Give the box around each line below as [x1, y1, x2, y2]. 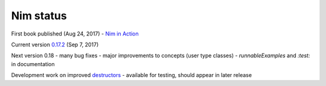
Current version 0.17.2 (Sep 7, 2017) [11, 41, 99, 48]
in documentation [11, 60, 55, 67]
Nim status [11, 9, 67, 22]
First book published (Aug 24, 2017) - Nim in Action [11, 30, 139, 37]
